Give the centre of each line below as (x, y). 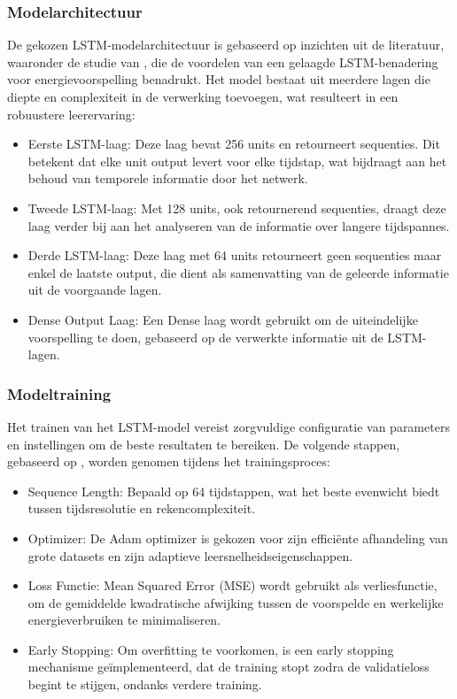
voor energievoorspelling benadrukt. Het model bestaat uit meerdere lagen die (219, 79)
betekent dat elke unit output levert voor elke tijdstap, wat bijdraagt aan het (237, 161)
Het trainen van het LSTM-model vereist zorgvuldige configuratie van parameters (228, 426)
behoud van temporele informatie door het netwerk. (168, 178)
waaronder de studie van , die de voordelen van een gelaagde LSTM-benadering (223, 61)
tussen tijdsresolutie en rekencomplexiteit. (142, 508)
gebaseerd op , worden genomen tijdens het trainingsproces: (169, 461)
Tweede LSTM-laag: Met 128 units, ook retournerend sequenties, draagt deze (237, 207)
